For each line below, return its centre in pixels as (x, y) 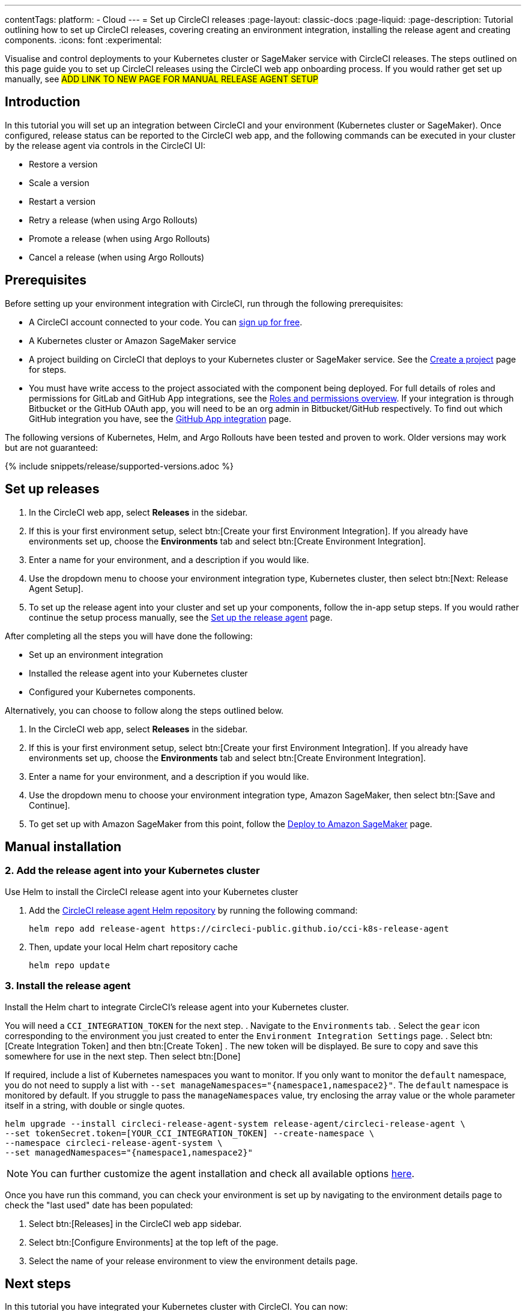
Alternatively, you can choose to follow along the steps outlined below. (144, 710)
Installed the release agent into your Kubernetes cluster (138, 673)
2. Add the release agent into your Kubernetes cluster (132, 871)
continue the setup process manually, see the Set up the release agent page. (181, 617)
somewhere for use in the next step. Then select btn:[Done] (123, 1056)
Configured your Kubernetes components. (112, 692)
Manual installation (63, 846)
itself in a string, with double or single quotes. (95, 1105)
